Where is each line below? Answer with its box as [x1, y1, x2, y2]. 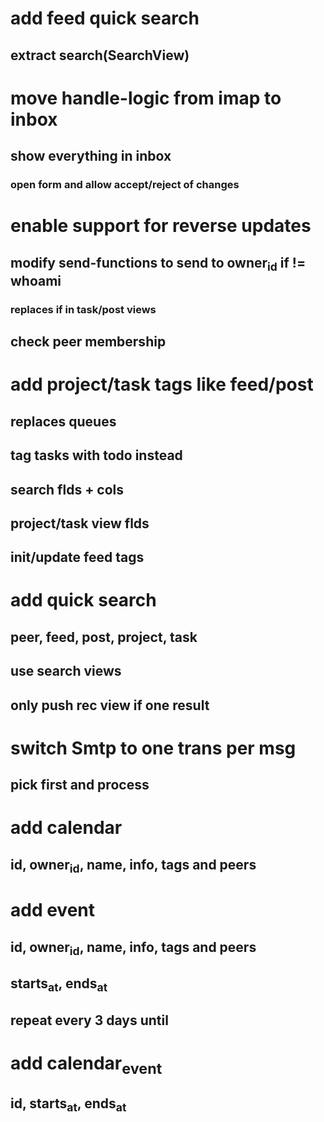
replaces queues [10, 413, 117, 430]
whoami [10, 272, 62, 289]
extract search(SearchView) [10, 47, 190, 64]
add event [10, 899, 96, 922]
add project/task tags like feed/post [10, 373, 314, 396]
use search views [10, 663, 122, 680]
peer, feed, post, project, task [10, 628, 198, 646]
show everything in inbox [10, 148, 172, 165]
